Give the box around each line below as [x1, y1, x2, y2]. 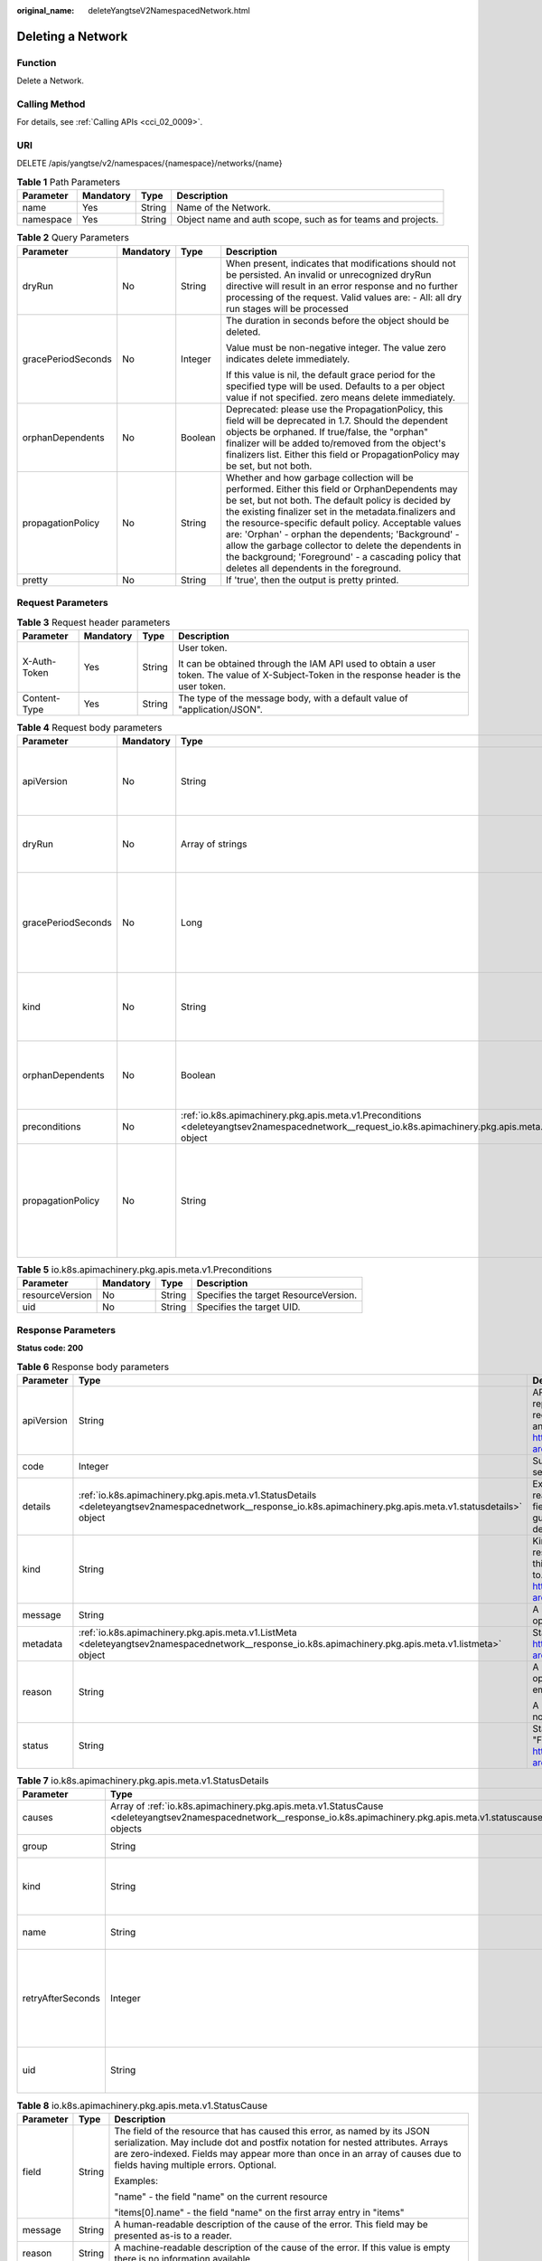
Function [16, 56, 57, 69]
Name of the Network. [176, 202, 271, 214]
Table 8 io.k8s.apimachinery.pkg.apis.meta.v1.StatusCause [16, 2099, 268, 2112]
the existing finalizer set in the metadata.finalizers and [226, 505, 456, 517]
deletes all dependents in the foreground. [226, 562, 402, 574]
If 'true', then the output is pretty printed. [226, 573, 399, 586]
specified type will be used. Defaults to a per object [226, 380, 445, 393]
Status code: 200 [16, 1343, 84, 1354]
